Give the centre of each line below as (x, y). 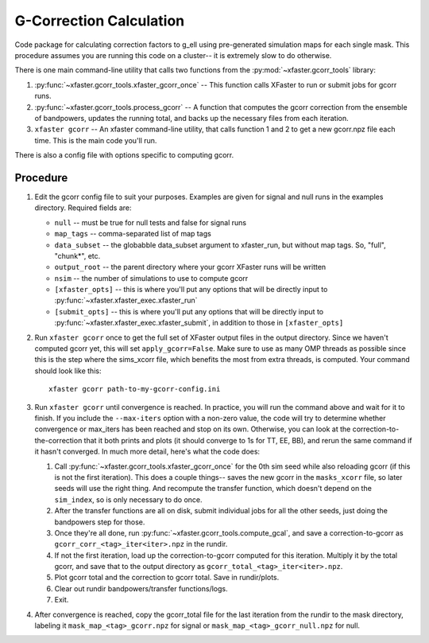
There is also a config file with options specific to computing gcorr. (124, 155)
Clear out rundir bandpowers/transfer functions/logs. (141, 588)
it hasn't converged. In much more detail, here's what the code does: (147, 452)
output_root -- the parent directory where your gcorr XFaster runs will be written (190, 267)
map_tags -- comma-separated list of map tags (133, 234)
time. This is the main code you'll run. (96, 140)
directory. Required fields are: (83, 208)
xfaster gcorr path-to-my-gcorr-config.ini (135, 389)
